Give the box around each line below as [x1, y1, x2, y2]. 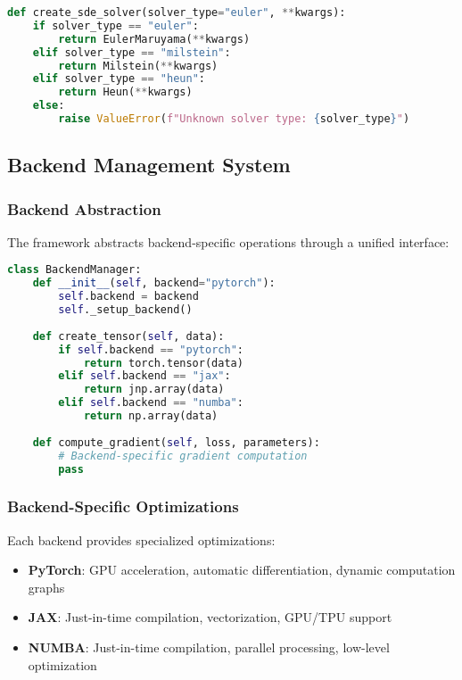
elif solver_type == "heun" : [32, 72, 205, 86]
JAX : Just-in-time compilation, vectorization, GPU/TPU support [28, 608, 392, 626]
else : [32, 99, 65, 112]
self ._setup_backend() [58, 303, 193, 317]
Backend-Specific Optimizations [7, 495, 239, 518]
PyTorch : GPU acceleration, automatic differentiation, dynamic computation [28, 560, 456, 579]
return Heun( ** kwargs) [58, 86, 193, 99]
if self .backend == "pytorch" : [58, 343, 243, 356]
